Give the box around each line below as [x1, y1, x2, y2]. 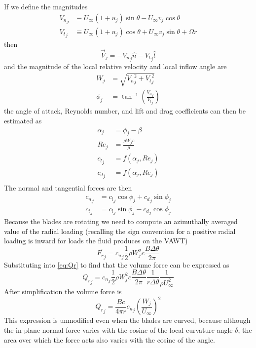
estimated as [4, 116, 42, 126]
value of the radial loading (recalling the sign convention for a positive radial [4, 226, 236, 236]
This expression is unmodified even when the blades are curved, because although [4, 315, 251, 325]
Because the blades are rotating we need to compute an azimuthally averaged [4, 216, 238, 226]
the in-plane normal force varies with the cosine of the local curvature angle [4, 324, 233, 335]
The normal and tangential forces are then [4, 182, 132, 193]
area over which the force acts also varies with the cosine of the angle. [4, 334, 215, 345]
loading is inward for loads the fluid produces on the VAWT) [4, 235, 188, 246]
